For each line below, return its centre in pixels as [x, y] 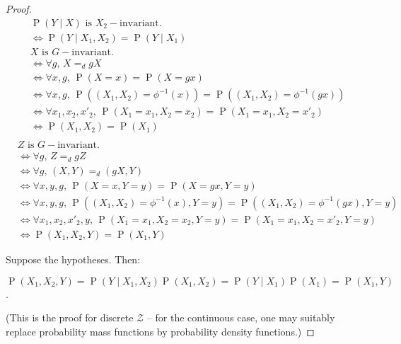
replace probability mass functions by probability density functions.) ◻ [160, 331]
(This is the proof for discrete [70, 317]
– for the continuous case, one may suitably [241, 317]
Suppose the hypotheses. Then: [73, 259]
